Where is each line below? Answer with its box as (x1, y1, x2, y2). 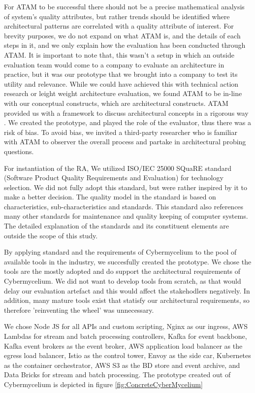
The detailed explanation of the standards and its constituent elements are (4, 221, 229, 231)
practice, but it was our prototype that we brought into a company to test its (4, 69, 238, 79)
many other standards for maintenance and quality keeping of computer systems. (4, 211, 248, 221)
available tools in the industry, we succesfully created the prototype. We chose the (4, 256, 252, 266)
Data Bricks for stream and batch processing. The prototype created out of (4, 369, 231, 380)
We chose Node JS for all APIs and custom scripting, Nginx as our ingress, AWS (4, 321, 248, 331)
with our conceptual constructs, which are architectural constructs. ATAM (4, 98, 228, 108)
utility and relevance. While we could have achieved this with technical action (4, 78, 239, 89)
